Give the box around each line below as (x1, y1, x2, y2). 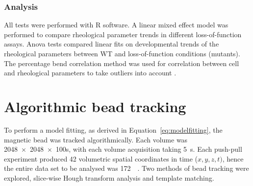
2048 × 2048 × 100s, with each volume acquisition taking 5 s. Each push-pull (4, 144, 242, 154)
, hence (222, 153, 244, 163)
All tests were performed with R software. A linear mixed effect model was (4, 20, 228, 30)
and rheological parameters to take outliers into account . (4, 68, 177, 78)
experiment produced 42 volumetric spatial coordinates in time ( (4, 153, 198, 163)
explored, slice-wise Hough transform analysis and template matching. (4, 172, 214, 183)
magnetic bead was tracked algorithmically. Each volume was (4, 134, 188, 144)
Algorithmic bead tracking (4, 96, 186, 116)
